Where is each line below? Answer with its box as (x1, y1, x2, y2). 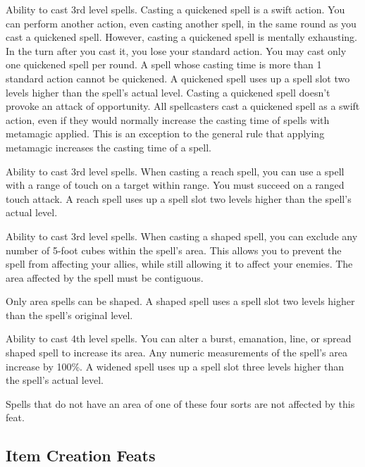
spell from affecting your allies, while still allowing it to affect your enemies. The (6, 256, 353, 271)
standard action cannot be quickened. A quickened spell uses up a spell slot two (6, 70, 350, 85)
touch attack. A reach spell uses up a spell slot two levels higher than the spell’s (6, 191, 352, 206)
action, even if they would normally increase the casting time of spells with (6, 112, 330, 127)
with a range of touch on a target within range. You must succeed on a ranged (6, 178, 345, 192)
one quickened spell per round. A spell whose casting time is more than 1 (6, 57, 322, 72)
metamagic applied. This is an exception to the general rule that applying (6, 126, 325, 141)
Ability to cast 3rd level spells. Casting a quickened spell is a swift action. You (6, 2, 345, 16)
